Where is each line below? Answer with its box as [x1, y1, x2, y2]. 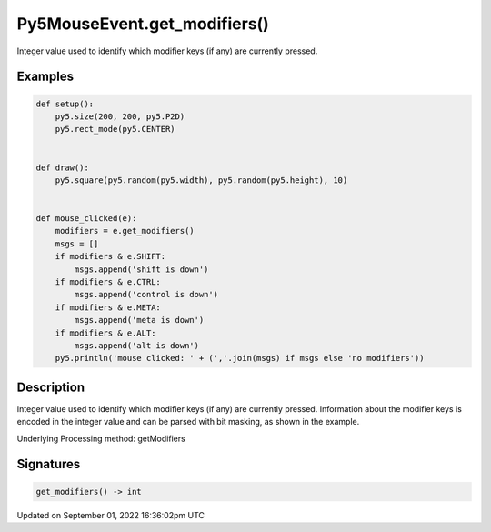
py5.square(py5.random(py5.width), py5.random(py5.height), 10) [55, 175, 348, 186]
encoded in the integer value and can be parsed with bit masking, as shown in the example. [16, 417, 360, 427]
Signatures [16, 457, 81, 472]
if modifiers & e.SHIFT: [55, 251, 166, 262]
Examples [16, 69, 75, 85]
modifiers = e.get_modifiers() [55, 226, 195, 236]
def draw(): [35, 162, 90, 173]
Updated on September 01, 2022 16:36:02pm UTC [16, 509, 205, 520]
